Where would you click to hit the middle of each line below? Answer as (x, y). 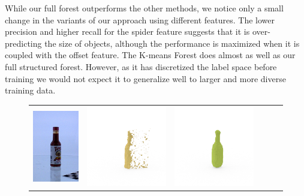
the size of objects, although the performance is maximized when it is (172, 43)
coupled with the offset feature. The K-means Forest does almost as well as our (150, 55)
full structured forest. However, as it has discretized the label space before (141, 66)
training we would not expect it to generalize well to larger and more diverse (145, 78)
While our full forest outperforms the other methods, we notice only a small (144, 8)
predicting (23, 43)
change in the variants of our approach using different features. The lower (140, 19)
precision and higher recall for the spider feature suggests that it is (127, 31)
